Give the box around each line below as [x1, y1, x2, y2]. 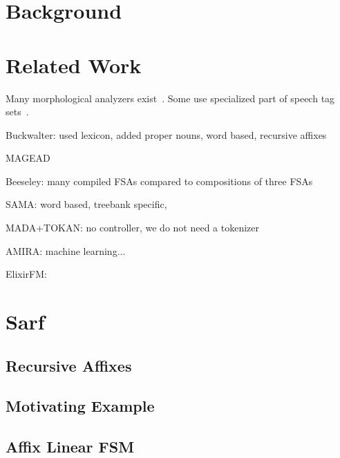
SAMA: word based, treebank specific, [6, 197, 167, 211]
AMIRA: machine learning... [6, 243, 126, 258]
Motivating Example [6, 395, 155, 417]
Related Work [6, 50, 142, 79]
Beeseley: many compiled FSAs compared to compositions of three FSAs [6, 173, 313, 188]
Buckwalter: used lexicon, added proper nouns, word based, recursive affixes [6, 127, 327, 142]
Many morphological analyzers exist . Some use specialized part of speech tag [6, 90, 335, 105]
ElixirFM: [6, 267, 47, 281]
